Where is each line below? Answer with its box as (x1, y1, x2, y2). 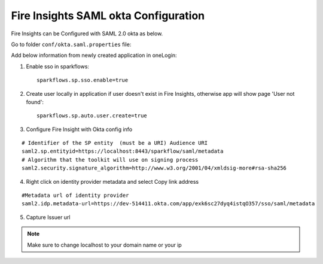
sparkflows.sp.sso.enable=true (36, 77, 129, 84)
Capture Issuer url (26, 213, 71, 221)
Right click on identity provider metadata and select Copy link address (26, 178, 199, 185)
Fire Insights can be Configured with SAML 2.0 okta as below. (11, 30, 163, 37)
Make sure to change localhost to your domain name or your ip (27, 241, 182, 248)
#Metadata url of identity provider (22, 192, 129, 199)
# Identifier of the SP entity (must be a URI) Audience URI (22, 139, 208, 147)
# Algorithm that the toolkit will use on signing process (22, 156, 199, 163)
